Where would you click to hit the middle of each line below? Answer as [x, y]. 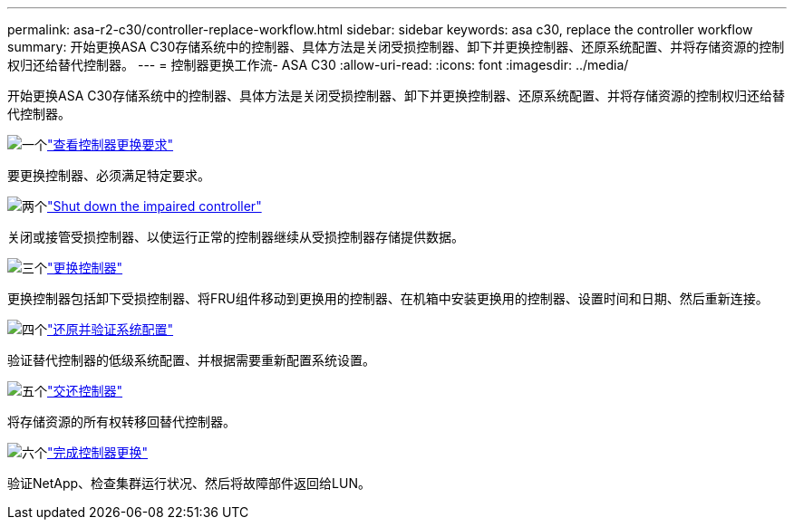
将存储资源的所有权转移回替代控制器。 [121, 422]
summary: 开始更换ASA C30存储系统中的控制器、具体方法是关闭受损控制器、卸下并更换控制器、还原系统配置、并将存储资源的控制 [396, 47]
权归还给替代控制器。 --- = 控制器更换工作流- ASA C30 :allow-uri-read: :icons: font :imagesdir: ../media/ [318, 65]
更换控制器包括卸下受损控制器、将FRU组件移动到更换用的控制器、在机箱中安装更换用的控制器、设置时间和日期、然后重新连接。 [388, 298]
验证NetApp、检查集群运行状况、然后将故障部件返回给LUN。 [189, 483]
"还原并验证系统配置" [111, 329]
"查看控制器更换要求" [111, 144]
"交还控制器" [85, 391]
